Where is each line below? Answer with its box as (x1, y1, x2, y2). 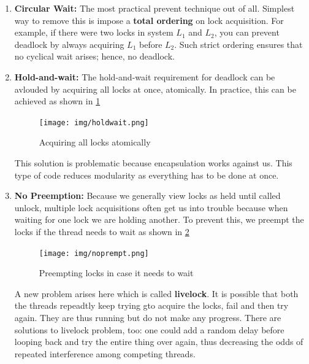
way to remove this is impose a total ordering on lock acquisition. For (14, 14, 284, 26)
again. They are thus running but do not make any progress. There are (14, 311, 281, 323)
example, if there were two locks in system (14, 26, 174, 39)
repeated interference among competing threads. (14, 347, 196, 360)
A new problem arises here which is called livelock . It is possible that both (14, 287, 299, 300)
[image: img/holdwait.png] (39, 118, 149, 127)
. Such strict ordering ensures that (174, 37, 303, 50)
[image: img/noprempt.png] (39, 249, 149, 258)
